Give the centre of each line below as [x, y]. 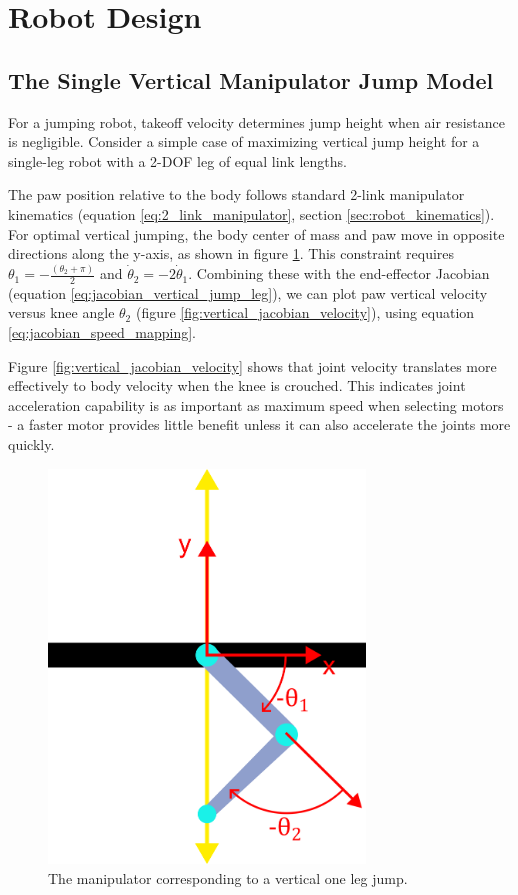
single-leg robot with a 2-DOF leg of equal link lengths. [177, 160]
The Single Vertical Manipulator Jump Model [251, 79]
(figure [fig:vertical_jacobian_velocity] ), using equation [305, 312]
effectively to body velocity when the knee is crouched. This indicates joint [237, 385]
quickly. [31, 444]
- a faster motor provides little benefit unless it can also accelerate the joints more [259, 424]
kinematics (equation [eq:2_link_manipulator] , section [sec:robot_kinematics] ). [251, 213]
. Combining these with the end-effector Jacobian [339, 273]
